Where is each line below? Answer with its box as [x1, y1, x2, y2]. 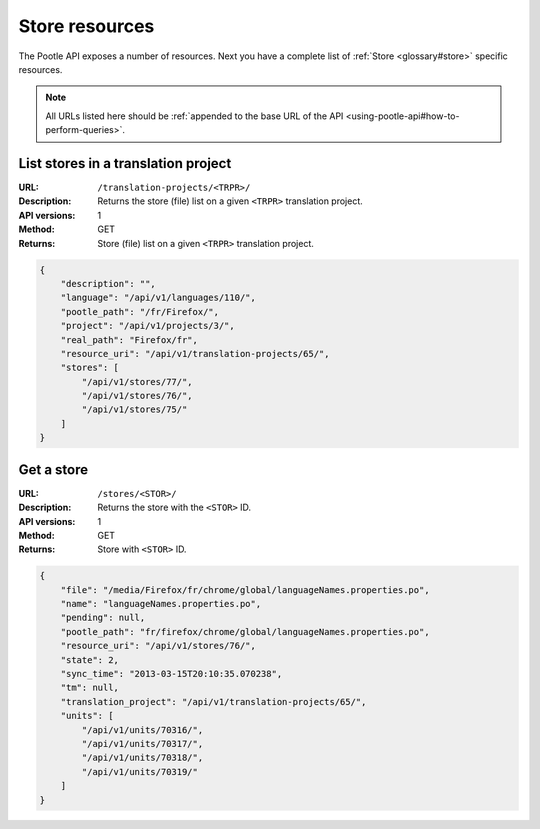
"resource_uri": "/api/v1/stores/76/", [60, 640, 257, 652]
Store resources [18, 15, 155, 37]
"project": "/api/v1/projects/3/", [60, 320, 235, 332]
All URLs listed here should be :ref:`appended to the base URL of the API [45, 110, 344, 122]
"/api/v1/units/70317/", [81, 738, 204, 749]
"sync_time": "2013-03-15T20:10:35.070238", [60, 668, 283, 680]
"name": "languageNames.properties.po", [60, 598, 262, 610]
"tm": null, [60, 682, 120, 694]
